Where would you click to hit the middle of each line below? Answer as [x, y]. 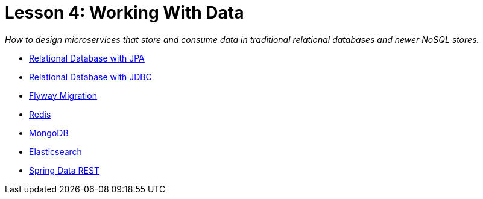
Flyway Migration [63, 95]
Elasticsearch [55, 151]
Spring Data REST [64, 170]
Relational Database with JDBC [90, 77]
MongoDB [49, 133]
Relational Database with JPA [87, 58]
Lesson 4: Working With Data [125, 13]
